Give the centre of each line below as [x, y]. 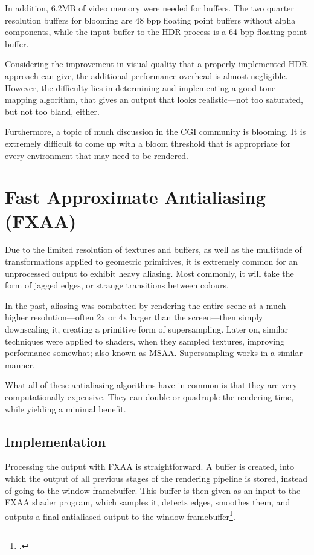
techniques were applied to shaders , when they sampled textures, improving [145, 341]
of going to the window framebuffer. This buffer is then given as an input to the [153, 490]
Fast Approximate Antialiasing [135, 197]
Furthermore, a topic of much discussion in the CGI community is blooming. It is [155, 131]
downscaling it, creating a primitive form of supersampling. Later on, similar [146, 329]
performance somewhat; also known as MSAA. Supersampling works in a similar [154, 353]
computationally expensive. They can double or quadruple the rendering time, [149, 396]
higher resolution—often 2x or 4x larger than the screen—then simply [134, 317]
